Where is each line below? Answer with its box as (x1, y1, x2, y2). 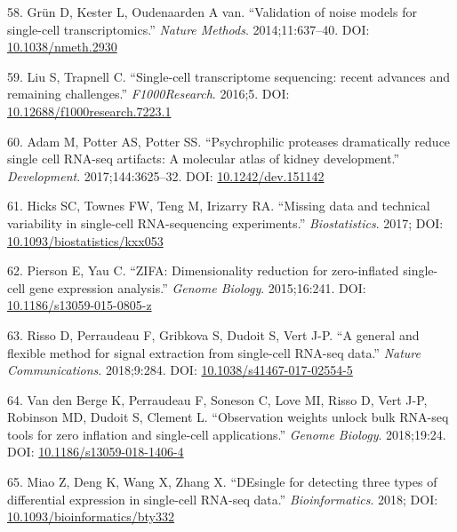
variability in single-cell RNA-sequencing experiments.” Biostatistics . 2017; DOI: (7, 213, 444, 232)
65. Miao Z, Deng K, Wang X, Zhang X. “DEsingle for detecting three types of (7, 472, 437, 491)
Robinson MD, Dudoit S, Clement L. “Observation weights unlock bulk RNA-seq (7, 408, 449, 426)
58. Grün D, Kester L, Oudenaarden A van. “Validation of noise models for (7, 3, 417, 20)
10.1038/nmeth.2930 (7, 37, 117, 56)
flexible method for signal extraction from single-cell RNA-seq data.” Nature (7, 343, 421, 361)
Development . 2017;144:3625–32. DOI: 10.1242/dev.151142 (7, 166, 325, 185)
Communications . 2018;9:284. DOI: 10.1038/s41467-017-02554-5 (7, 361, 353, 379)
